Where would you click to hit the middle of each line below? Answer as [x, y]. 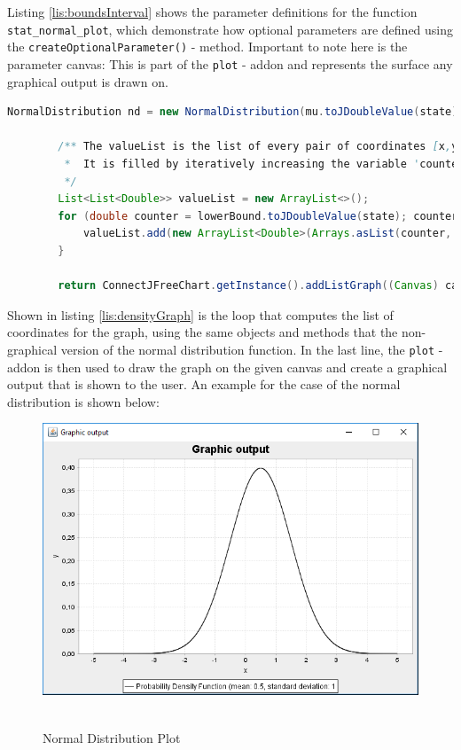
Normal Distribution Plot [112, 737]
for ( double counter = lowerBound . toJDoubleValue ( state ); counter [258, 216]
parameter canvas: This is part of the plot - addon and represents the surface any [230, 63]
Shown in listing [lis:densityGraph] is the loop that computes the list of [200, 314]
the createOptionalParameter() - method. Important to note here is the [207, 47]
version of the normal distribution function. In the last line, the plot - [252, 349]
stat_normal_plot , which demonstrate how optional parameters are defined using [230, 29]
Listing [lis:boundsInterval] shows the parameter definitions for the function [212, 12]
